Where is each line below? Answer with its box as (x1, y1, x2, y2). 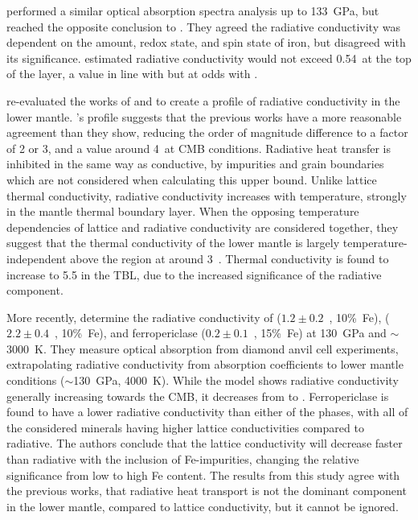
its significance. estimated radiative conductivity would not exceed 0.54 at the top (6, 49, 412, 66)
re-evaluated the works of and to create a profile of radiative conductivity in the (6, 92, 400, 109)
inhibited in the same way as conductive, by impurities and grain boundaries (6, 155, 384, 172)
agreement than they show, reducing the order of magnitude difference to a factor (6, 124, 408, 141)
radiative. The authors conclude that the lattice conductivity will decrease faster (6, 435, 403, 452)
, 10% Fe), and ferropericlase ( (54, 324, 206, 341)
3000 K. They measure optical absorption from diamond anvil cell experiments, (6, 340, 399, 357)
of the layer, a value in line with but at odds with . (6, 65, 258, 82)
